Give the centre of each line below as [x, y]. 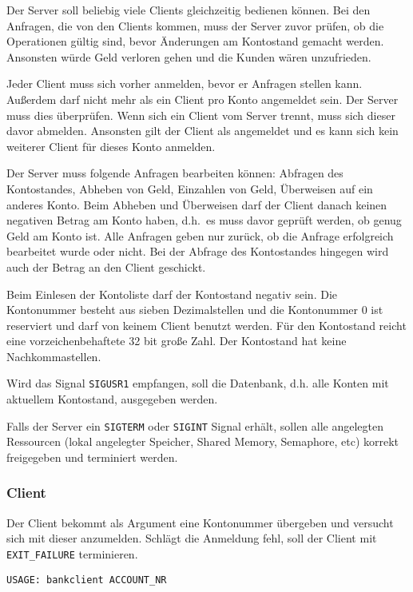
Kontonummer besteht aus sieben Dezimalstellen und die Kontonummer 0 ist [195, 310]
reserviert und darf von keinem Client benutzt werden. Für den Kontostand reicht [206, 325]
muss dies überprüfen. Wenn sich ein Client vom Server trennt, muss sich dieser [201, 115]
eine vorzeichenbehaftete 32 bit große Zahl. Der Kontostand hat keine [177, 341]
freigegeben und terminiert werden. [92, 457]
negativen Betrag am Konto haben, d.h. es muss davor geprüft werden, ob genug [204, 220]
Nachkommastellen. [54, 356]
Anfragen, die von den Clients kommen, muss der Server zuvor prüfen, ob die [195, 25]
